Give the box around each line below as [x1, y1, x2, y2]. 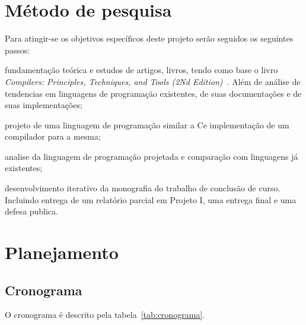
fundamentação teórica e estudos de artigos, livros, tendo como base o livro [5, 64, 278, 76]
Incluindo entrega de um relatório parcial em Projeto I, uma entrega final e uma [5, 193, 297, 206]
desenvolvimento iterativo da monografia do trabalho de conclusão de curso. [5, 182, 280, 194]
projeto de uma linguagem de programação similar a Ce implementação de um [5, 118, 289, 131]
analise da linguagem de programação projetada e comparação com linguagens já [5, 150, 298, 162]
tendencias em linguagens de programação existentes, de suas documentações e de [5, 87, 302, 99]
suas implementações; [5, 99, 82, 111]
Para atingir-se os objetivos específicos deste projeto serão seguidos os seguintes [5, 32, 294, 45]
